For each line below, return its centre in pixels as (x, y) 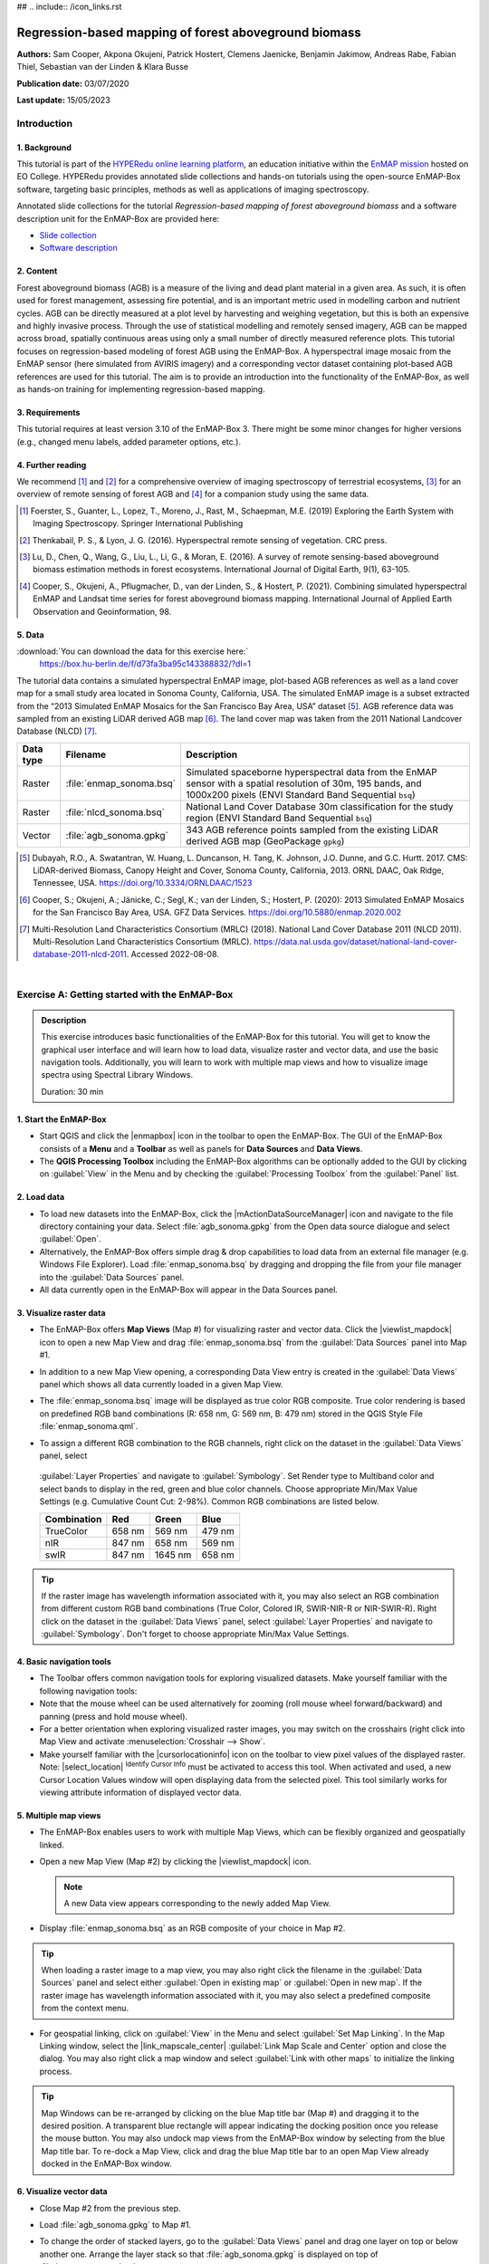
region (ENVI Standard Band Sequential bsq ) (279, 818)
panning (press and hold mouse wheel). (114, 1716)
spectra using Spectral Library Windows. (117, 1075)
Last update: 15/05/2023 (63, 101)
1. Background (44, 147)
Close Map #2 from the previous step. (110, 2208)
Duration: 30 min (72, 1091)
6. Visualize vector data (62, 2192)
